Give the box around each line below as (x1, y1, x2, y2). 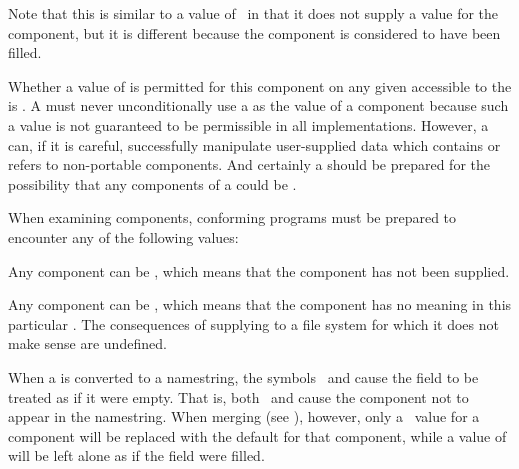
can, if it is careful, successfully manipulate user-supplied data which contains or (8, 134, 501, 155)
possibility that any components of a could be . (8, 173, 297, 194)
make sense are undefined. (8, 333, 167, 354)
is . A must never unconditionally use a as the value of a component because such (8, 95, 509, 116)
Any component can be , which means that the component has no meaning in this (8, 294, 512, 315)
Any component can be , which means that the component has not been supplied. (8, 260, 510, 281)
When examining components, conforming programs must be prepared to (8, 207, 457, 228)
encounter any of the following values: (8, 226, 239, 247)
